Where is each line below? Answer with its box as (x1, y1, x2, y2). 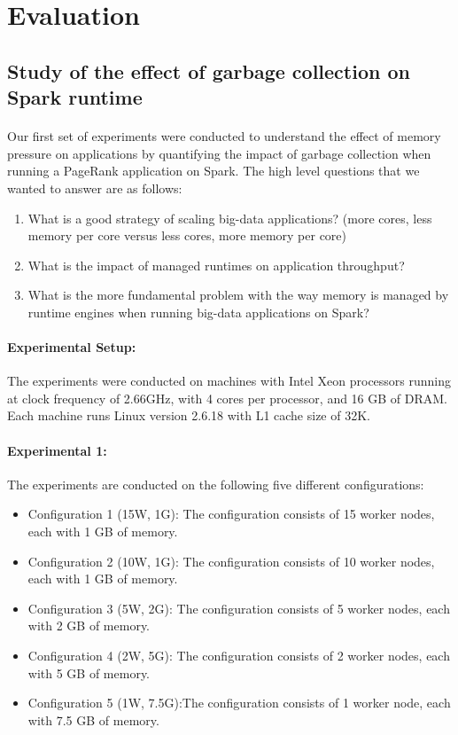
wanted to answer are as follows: (7, 178, 182, 197)
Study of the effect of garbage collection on (7, 57, 410, 84)
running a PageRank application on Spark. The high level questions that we (7, 161, 420, 180)
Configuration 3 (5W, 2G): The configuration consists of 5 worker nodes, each (27, 598, 450, 617)
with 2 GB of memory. (27, 616, 151, 635)
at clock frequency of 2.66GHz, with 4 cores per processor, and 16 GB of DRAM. (7, 388, 448, 407)
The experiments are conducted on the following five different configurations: (7, 474, 424, 493)
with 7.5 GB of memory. (27, 710, 159, 729)
